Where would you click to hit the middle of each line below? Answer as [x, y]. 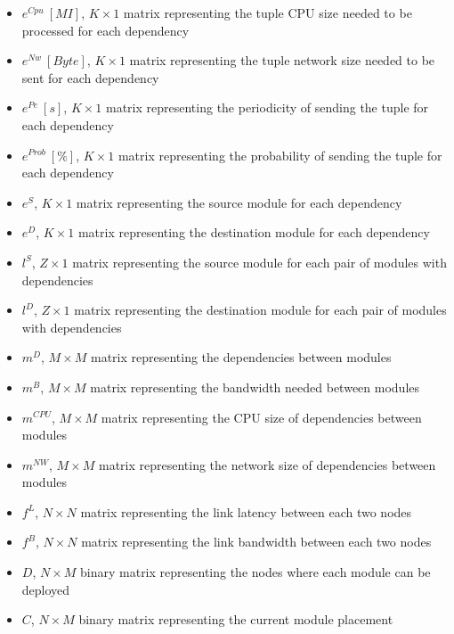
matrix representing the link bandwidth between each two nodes [256, 542]
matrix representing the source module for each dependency [239, 202]
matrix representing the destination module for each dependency [254, 232]
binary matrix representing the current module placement [236, 619]
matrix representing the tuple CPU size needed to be [268, 12]
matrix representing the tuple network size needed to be [282, 60]
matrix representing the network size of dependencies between [267, 464]
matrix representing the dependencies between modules [241, 357]
